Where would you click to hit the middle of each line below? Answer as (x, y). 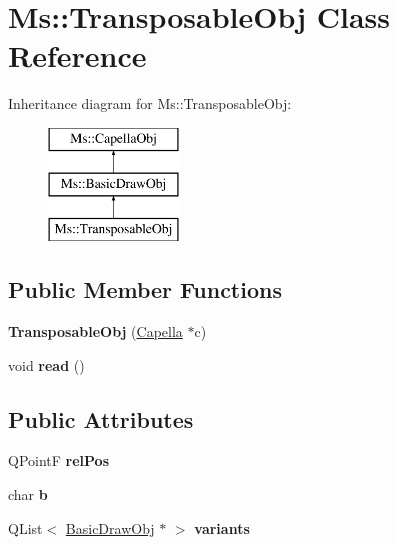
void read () (46, 364)
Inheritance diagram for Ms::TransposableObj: (150, 103)
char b (28, 494)
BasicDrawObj (110, 527)
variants (222, 527)
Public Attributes (101, 418)
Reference (77, 55)
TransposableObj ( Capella (95, 331)
